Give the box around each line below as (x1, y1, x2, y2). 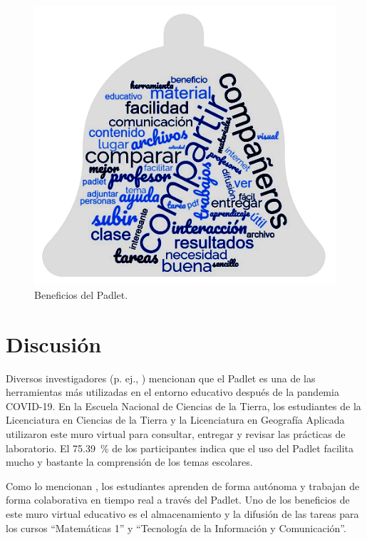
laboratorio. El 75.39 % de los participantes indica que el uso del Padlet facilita (6, 440, 354, 455)
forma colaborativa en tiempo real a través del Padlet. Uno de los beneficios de (6, 492, 350, 507)
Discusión (6, 329, 102, 358)
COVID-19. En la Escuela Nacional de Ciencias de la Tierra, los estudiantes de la (6, 398, 361, 413)
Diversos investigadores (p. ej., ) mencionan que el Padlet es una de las (6, 370, 316, 385)
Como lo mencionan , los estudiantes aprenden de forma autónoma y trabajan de (6, 478, 360, 493)
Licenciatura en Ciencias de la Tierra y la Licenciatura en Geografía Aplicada (6, 412, 345, 427)
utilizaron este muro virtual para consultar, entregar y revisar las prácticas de (6, 427, 346, 441)
